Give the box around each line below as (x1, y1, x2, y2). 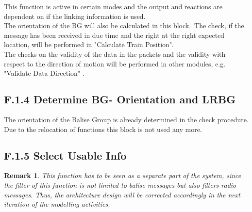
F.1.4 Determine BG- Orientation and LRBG (4, 92, 236, 107)
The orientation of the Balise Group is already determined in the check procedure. (4, 114, 249, 124)
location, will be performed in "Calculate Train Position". (4, 39, 174, 49)
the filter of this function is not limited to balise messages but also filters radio (4, 179, 236, 190)
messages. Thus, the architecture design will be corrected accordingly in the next (4, 189, 240, 199)
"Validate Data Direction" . (4, 68, 84, 78)
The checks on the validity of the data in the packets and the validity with (4, 49, 226, 59)
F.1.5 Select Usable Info (4, 147, 127, 163)
